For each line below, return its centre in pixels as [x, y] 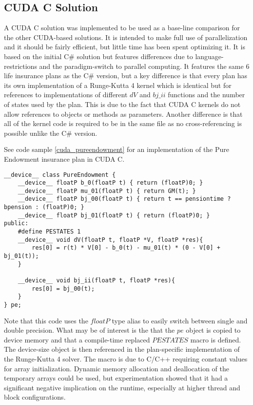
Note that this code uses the [46, 320]
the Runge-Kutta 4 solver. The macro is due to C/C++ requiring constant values [126, 359]
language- [209, 56]
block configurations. [35, 397]
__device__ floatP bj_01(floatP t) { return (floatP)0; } [114, 215]
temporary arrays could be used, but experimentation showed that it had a [116, 378]
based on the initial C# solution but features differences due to [98, 56]
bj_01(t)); [21, 256]
